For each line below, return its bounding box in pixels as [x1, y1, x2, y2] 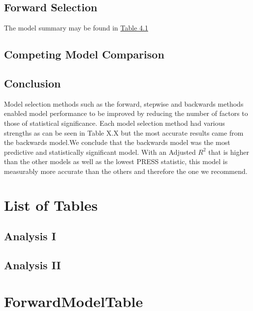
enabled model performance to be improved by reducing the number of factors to [4, 108, 248, 118]
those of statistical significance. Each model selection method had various [4, 117, 225, 128]
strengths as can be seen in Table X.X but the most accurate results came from [4, 127, 244, 138]
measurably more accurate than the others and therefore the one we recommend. [4, 166, 248, 176]
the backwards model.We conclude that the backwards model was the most [4, 137, 230, 147]
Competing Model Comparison [4, 47, 164, 62]
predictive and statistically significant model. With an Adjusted [4, 146, 196, 157]
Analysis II [4, 257, 61, 273]
